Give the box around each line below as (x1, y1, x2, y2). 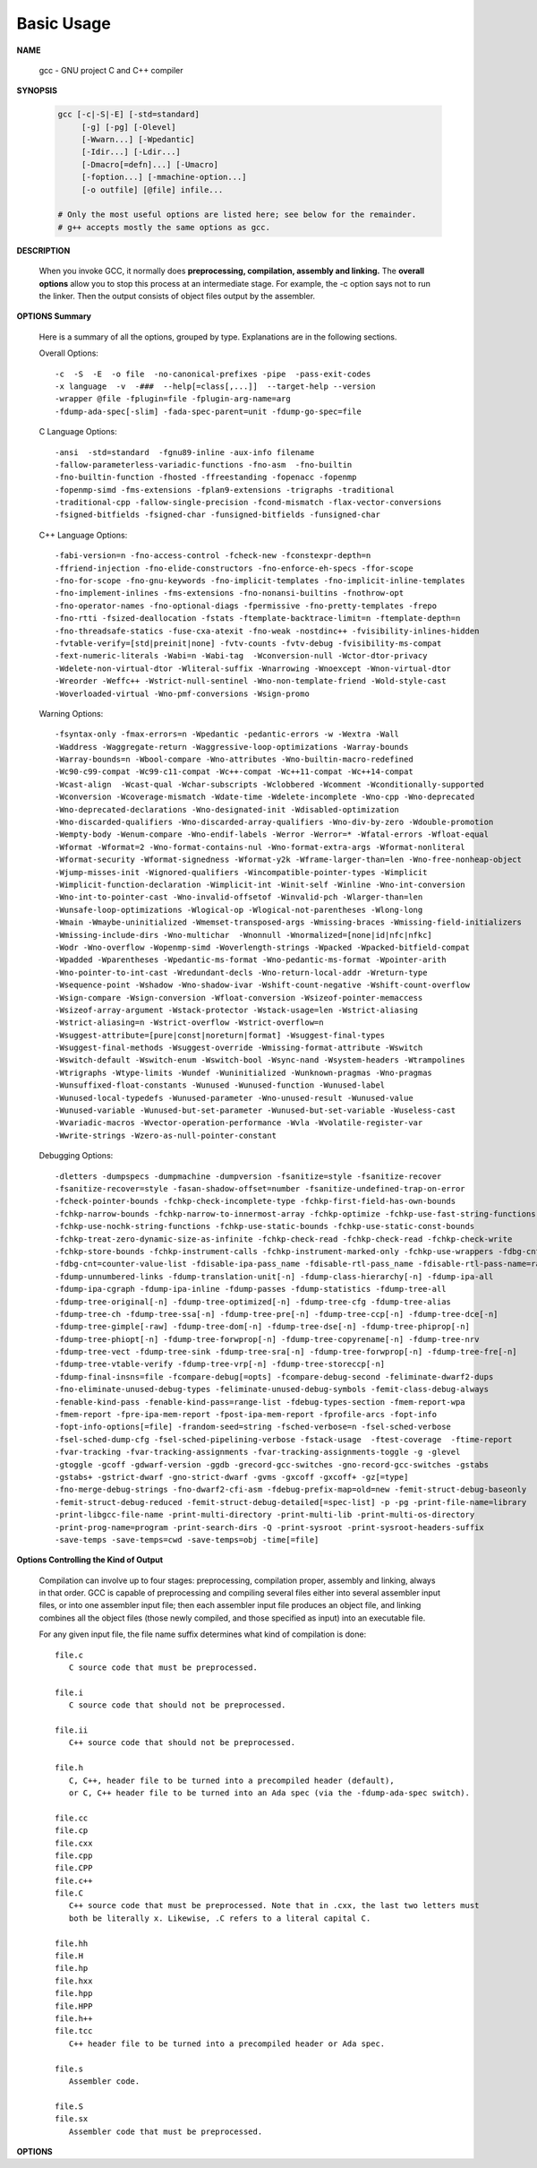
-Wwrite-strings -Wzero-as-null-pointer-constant (55, 1130, 277, 1140)
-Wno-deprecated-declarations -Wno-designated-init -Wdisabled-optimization (55, 804, 400, 814)
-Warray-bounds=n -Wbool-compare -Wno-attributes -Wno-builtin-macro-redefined (55, 754, 413, 765)
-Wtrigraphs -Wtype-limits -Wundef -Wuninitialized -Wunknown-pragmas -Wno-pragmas (55, 1067, 433, 1078)
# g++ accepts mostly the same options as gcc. (57, 222, 270, 232)
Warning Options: (38, 708, 104, 718)
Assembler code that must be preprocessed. (68, 2126, 263, 2137)
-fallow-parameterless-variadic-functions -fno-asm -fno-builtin (55, 460, 353, 469)
